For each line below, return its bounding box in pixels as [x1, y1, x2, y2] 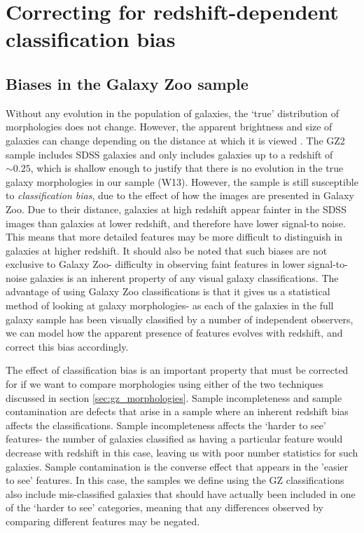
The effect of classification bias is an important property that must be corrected [6, 363, 349, 377]
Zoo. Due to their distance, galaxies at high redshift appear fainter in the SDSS [6, 201, 346, 216]
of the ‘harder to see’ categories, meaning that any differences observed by [6, 500, 323, 515]
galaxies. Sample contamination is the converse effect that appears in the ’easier [6, 459, 349, 473]
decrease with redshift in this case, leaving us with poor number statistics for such [6, 445, 358, 460]
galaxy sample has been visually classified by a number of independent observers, [6, 311, 353, 326]
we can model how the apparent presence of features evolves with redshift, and [6, 325, 343, 340]
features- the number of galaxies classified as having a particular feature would [6, 431, 343, 446]
